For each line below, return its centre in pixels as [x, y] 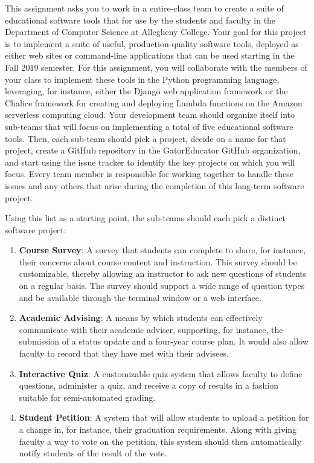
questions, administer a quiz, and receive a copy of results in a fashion [149, 385]
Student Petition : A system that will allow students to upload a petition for [164, 417]
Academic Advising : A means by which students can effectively [141, 318]
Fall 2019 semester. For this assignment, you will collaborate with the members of [156, 67]
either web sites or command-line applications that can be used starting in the [150, 55]
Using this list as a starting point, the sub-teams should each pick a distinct [146, 218]
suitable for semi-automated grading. [87, 397]
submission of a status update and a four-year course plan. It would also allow [164, 341]
